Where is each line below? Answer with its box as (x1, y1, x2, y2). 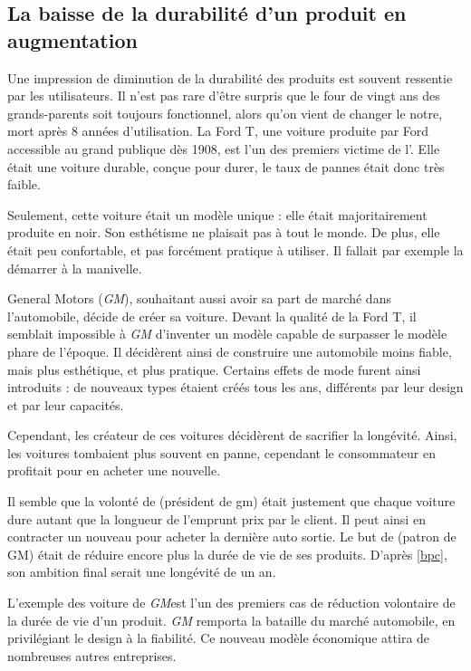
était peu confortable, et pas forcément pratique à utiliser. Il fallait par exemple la (7, 240, 464, 259)
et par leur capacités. (7, 395, 124, 414)
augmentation (7, 25, 138, 53)
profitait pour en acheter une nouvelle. (7, 461, 221, 480)
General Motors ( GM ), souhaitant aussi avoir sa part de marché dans (7, 289, 391, 308)
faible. (7, 175, 41, 194)
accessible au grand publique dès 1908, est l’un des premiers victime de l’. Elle (7, 139, 440, 158)
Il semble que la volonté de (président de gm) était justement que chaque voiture (7, 492, 456, 511)
